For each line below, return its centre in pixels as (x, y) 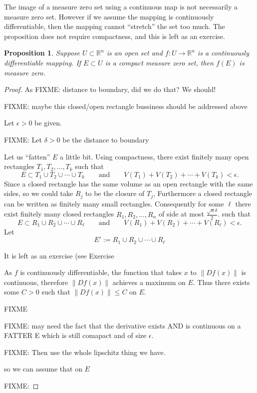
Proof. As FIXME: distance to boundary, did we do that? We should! (110, 89)
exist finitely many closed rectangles (59, 214)
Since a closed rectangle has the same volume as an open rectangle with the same (128, 183)
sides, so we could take (39, 193)
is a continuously (223, 53)
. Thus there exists (221, 282)
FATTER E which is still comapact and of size (75, 335)
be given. (48, 123)
